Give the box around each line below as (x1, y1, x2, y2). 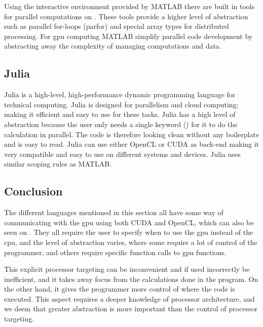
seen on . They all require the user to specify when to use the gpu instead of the (4, 227, 253, 237)
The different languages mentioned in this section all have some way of (4, 207, 223, 218)
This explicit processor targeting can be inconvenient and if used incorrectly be (4, 264, 250, 274)
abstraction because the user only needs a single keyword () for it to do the (4, 118, 238, 129)
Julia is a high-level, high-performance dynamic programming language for (4, 89, 236, 100)
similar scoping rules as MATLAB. (4, 158, 111, 169)
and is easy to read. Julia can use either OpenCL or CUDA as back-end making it (4, 139, 259, 149)
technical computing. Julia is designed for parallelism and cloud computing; (4, 99, 239, 109)
